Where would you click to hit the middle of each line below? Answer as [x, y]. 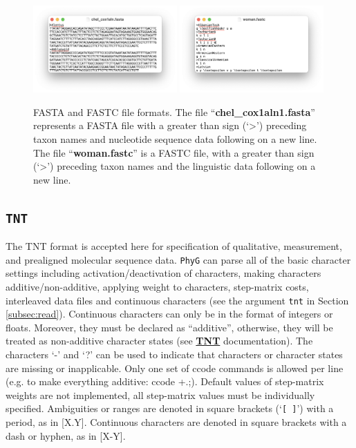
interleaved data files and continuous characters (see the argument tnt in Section [177, 300]
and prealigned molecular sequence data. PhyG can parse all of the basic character [178, 259]
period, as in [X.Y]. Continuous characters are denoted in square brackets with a [176, 422]
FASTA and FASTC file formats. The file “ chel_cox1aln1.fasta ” [174, 111]
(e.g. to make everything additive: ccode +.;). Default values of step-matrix [165, 381]
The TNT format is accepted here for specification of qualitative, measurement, [174, 246]
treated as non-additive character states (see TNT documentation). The [159, 341]
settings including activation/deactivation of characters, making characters [163, 273]
